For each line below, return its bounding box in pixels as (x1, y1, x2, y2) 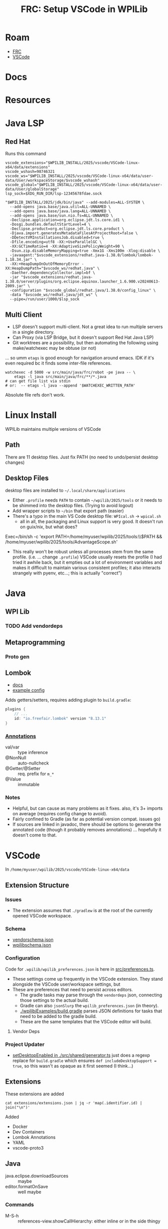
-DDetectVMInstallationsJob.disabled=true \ (10, 235, 104, 240)
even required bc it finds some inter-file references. (5, 360, 112, 366)
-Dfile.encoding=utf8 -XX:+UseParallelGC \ (10, 240, 102, 245)
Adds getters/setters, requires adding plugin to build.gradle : (5, 697, 131, 703)
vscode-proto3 (12, 1145, 44, 1151)
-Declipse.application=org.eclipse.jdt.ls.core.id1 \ (10, 218, 124, 223)
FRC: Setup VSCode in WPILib (21, 4, 148, 15)
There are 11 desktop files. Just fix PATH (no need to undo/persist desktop (5, 454, 158, 460)
